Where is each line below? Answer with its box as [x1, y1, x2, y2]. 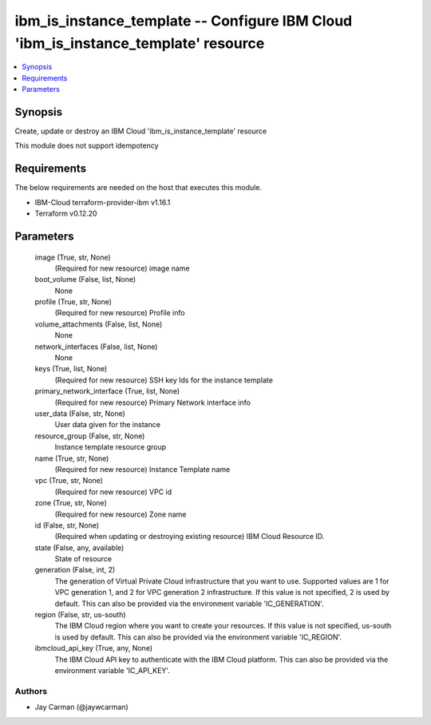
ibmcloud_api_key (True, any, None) [34, 644, 153, 653]
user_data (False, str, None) [34, 408, 125, 418]
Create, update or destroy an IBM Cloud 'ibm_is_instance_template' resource [14, 126, 267, 136]
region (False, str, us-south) [34, 610, 127, 620]
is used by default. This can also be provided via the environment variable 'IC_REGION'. [54, 632, 342, 642]
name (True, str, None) [34, 454, 109, 463]
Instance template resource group [54, 442, 167, 452]
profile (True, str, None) [34, 297, 112, 307]
